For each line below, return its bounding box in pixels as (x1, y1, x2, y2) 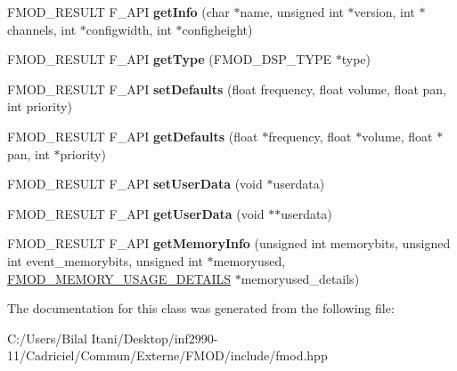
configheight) (182, 20, 253, 38)
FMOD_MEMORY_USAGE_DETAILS (7, 269, 231, 287)
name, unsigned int (240, 3, 344, 20)
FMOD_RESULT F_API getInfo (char (7, 3, 230, 20)
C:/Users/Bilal (7, 328, 87, 347)
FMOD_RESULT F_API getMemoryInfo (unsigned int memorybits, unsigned (7, 234, 451, 253)
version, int (354, 3, 415, 20)
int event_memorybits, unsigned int (7, 251, 203, 270)
